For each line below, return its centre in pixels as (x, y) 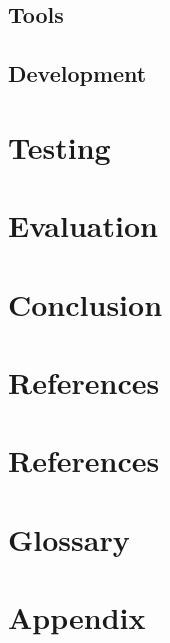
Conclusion (85, 303)
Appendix (77, 617)
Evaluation (83, 225)
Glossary (69, 538)
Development (77, 73)
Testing (59, 146)
